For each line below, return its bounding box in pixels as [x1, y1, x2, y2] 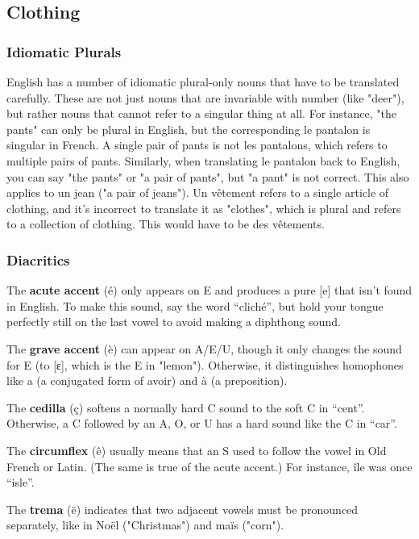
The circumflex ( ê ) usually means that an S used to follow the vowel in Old [6, 441, 387, 458]
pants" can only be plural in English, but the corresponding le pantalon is [6, 120, 371, 137]
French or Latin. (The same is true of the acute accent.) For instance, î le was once [6, 458, 413, 474]
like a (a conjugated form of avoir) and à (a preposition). [6, 372, 288, 389]
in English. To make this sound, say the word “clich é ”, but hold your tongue [6, 297, 384, 314]
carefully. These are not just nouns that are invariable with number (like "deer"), [6, 89, 404, 106]
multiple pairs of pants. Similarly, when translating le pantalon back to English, [6, 152, 400, 169]
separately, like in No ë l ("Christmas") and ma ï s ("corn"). [6, 516, 284, 533]
